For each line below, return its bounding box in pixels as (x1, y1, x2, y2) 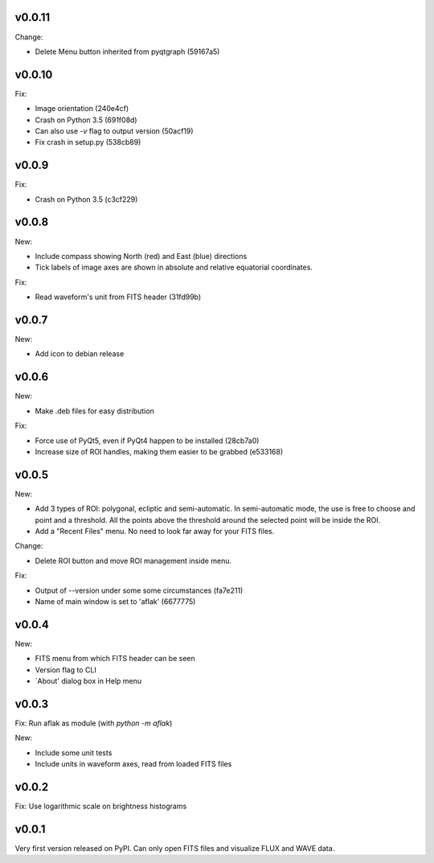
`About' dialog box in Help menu (35, 676, 142, 686)
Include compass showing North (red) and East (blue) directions (35, 251, 248, 261)
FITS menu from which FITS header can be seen (35, 654, 196, 664)
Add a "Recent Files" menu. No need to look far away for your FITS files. (35, 526, 275, 536)
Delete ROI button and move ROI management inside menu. (35, 556, 232, 565)
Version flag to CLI (35, 664, 96, 675)
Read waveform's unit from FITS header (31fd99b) (35, 292, 202, 302)
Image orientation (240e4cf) (35, 104, 129, 113)
